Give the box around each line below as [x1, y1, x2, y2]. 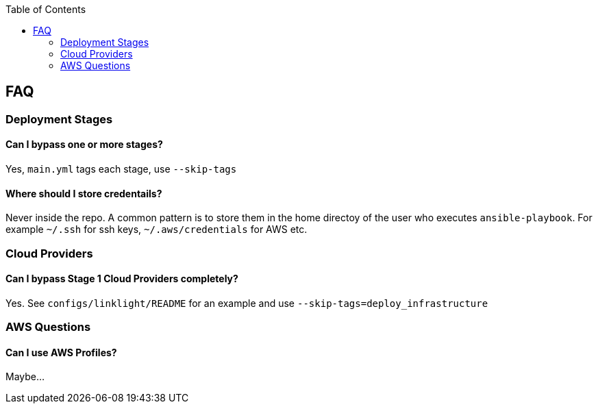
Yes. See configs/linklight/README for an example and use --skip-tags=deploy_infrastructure [5, 297, 488, 309]
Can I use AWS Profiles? [5, 346, 117, 358]
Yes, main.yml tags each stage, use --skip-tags [5, 163, 237, 175]
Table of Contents [5, 3, 86, 15]
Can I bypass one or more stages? [5, 138, 163, 151]
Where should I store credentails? [5, 187, 162, 199]
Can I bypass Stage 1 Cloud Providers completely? [5, 273, 238, 285]
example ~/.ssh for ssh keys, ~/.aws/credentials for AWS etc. [5, 223, 308, 236]
